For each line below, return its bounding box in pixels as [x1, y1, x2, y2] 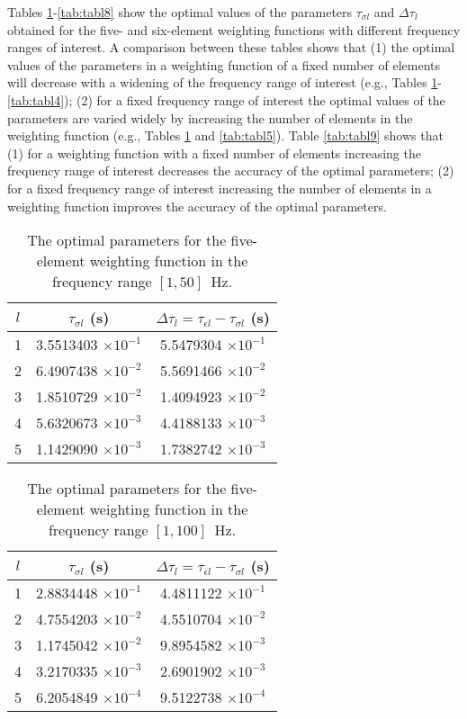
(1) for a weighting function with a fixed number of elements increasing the [7, 143, 421, 162]
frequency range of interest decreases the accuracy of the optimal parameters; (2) [7, 161, 454, 180]
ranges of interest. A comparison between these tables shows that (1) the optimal [7, 38, 455, 57]
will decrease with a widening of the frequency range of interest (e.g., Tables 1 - [7, 73, 442, 92]
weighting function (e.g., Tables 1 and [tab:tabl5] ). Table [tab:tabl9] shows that [7, 126, 444, 145]
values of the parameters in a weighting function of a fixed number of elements [7, 55, 440, 74]
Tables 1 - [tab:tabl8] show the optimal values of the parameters [7, 3, 353, 21]
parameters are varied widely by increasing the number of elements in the [7, 108, 413, 127]
